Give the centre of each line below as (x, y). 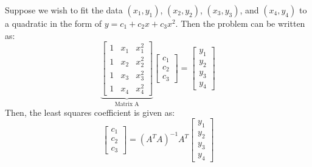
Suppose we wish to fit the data (64, 10)
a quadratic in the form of (54, 23)
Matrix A (127, 105)
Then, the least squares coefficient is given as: (90, 112)
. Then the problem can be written (240, 23)
